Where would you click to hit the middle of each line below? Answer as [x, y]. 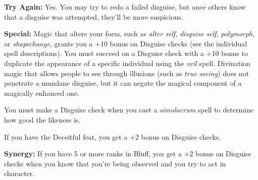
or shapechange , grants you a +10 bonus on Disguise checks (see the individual [126, 43]
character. [19, 173]
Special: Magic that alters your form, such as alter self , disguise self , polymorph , [129, 34]
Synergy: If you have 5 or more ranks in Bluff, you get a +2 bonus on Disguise [128, 154]
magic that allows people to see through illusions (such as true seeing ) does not [127, 73]
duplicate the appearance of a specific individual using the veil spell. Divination [127, 63]
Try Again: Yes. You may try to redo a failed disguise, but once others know [125, 7]
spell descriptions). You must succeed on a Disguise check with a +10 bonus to [126, 53]
